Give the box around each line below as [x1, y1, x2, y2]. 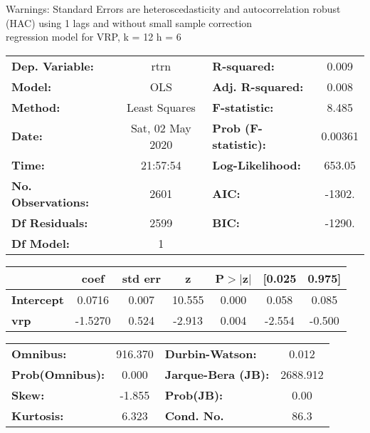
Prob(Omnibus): [11, 365, 105, 382]
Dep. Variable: [11, 57, 94, 74]
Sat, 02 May [130, 119, 191, 136]
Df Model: [11, 234, 70, 251]
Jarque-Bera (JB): [164, 365, 270, 382]
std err [122, 269, 161, 286]
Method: [11, 98, 60, 115]
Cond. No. [164, 407, 224, 424]
